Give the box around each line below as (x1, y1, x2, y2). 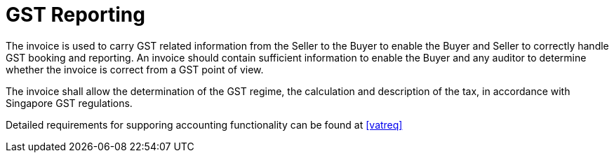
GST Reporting (6, 3, 145, 27)
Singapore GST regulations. (6, 96, 133, 109)
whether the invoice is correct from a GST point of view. (6, 63, 264, 76)
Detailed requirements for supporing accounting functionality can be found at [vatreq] (6, 118, 403, 131)
